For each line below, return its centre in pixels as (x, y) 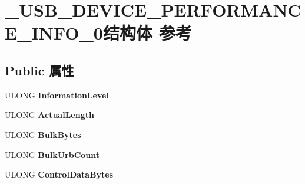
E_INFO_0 (54, 33)
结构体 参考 (147, 33)
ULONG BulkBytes (43, 134)
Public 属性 (39, 70)
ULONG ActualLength (49, 115)
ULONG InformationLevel (57, 95)
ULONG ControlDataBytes (59, 174)
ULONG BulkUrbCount (52, 154)
